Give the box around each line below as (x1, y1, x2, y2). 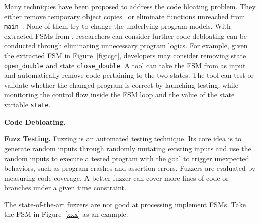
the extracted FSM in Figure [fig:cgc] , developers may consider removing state (4, 50, 246, 61)
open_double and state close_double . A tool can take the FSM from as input (4, 60, 246, 70)
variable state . (4, 99, 51, 110)
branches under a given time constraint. (4, 182, 126, 193)
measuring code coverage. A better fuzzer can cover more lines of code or (4, 172, 229, 183)
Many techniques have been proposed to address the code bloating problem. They (4, 1, 256, 11)
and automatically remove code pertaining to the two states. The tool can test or (4, 70, 254, 80)
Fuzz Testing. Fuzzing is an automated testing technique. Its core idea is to (4, 133, 242, 144)
